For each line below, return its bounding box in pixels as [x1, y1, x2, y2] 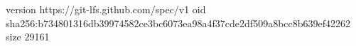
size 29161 [6, 29, 50, 44]
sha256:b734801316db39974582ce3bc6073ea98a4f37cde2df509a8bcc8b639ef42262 [6, 15, 351, 30]
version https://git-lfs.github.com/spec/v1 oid [6, 2, 206, 16]
